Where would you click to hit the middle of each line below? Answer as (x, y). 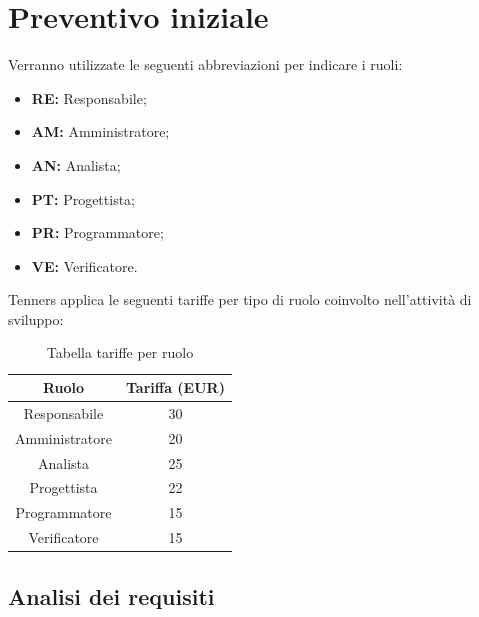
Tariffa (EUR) (175, 387)
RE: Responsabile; (89, 97)
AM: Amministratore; (100, 131)
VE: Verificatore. (84, 265)
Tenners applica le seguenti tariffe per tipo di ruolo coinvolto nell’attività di (240, 299)
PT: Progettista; (83, 198)
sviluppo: (36, 318)
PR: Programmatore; (97, 232)
